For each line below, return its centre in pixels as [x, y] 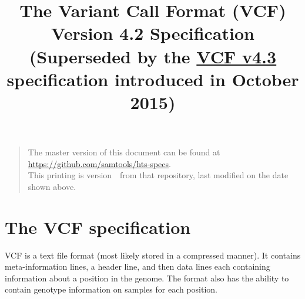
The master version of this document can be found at [124, 152]
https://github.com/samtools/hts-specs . [99, 163]
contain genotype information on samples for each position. [111, 289]
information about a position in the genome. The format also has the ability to [147, 278]
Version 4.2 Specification [153, 33]
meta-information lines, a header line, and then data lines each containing [138, 266]
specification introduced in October [153, 79]
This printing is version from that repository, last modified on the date [158, 175]
